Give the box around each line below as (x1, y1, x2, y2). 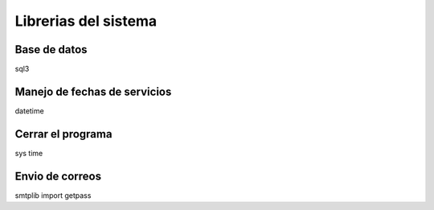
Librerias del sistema (14, 12, 158, 30)
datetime (14, 105, 44, 116)
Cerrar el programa (14, 127, 113, 141)
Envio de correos (14, 169, 102, 183)
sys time (14, 148, 43, 158)
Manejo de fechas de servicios (14, 84, 172, 98)
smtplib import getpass (14, 190, 92, 200)
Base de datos (14, 43, 88, 56)
